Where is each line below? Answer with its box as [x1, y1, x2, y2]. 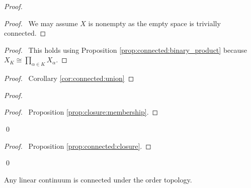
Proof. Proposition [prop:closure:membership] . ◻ [4, 107, 158, 117]
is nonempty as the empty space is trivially [88, 18, 221, 28]
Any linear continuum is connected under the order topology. [4, 174, 192, 184]
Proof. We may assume [4, 18, 78, 28]
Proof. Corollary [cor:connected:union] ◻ [4, 73, 134, 83]
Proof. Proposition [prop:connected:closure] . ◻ [4, 140, 151, 151]
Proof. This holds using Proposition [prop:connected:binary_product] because [4, 44, 247, 55]
